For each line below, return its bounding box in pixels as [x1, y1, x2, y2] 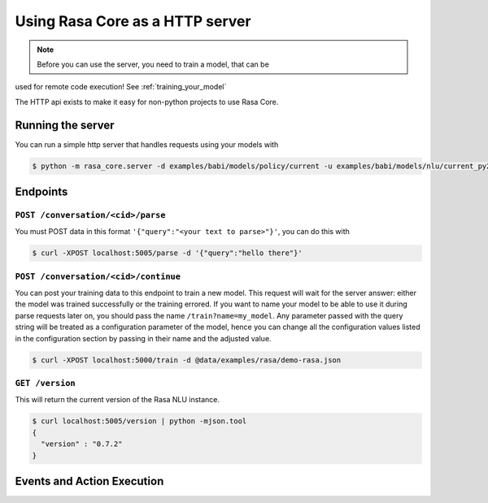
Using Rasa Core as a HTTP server [15, 12, 251, 30]
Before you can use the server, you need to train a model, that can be [37, 59, 270, 69]
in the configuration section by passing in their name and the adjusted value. [15, 333, 272, 343]
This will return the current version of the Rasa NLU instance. [15, 395, 220, 405]
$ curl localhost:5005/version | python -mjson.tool [32, 417, 247, 426]
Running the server [15, 118, 115, 132]
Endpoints [15, 185, 68, 199]
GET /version [15, 378, 76, 388]
